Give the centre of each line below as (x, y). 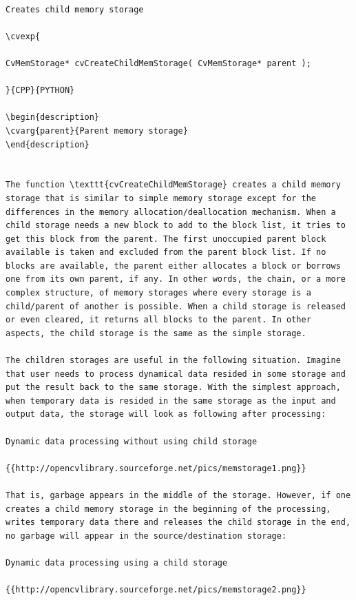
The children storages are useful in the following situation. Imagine (173, 361)
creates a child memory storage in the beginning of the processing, (168, 509)
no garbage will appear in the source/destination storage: (146, 536)
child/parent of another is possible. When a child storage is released (176, 306)
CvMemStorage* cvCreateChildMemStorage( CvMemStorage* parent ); (158, 63)
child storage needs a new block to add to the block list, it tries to (176, 226)
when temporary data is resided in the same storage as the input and (171, 401)
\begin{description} (53, 117)
